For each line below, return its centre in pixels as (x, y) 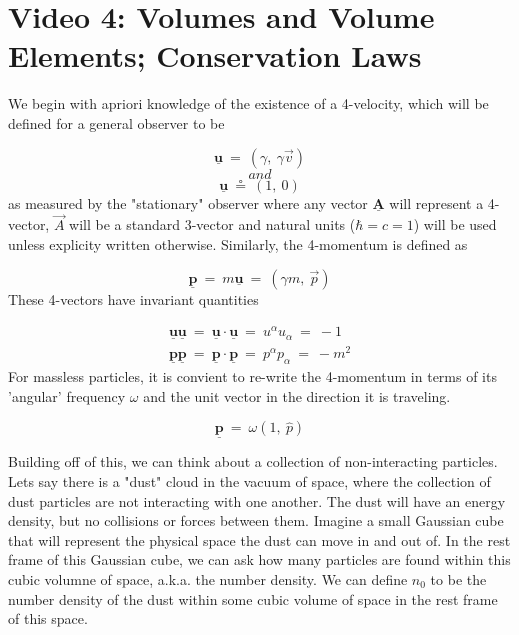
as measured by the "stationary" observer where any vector (188, 202)
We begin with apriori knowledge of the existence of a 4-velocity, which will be (248, 103)
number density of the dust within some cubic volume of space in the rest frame (253, 598)
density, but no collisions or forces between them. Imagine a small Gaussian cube (256, 520)
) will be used (455, 224)
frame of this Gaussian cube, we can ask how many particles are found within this (259, 559)
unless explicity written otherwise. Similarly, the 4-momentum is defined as (238, 243)
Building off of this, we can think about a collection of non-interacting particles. (253, 461)
